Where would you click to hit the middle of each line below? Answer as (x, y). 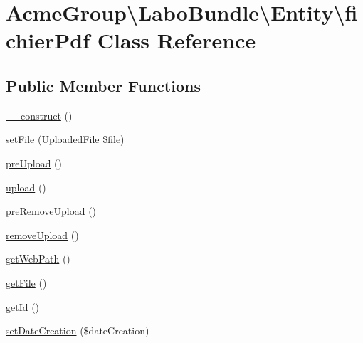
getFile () (26, 282)
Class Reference (177, 40)
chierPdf (48, 40)
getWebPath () (38, 259)
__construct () (39, 115)
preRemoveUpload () (51, 211)
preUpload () (34, 163)
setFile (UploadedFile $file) (65, 139)
